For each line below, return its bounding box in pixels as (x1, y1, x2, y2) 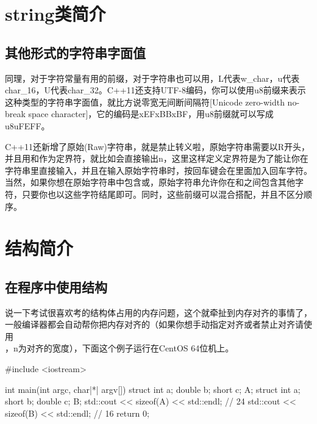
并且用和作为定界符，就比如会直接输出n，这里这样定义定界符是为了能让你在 (5, 152, 308, 165)
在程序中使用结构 (5, 277, 107, 296)
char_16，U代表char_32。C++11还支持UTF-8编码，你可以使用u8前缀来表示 (5, 84, 306, 96)
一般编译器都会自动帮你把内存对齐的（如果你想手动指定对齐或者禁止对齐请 (5, 318, 304, 331)
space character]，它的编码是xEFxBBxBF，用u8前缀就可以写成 (28, 107, 274, 120)
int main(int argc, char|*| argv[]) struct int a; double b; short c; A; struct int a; (5, 383, 301, 395)
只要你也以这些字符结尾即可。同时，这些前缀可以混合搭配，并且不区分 (21, 187, 304, 200)
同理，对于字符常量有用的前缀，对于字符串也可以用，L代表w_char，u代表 (5, 71, 300, 84)
